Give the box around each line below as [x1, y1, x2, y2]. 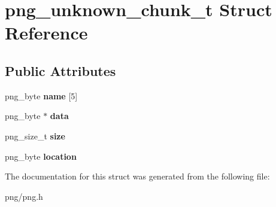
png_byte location [5, 150, 77, 162]
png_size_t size [5, 129, 65, 142]
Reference [5, 20, 88, 45]
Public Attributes [5, 61, 116, 80]
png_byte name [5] [5, 89, 78, 102]
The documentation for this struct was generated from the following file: [5, 170, 270, 182]
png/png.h [5, 190, 43, 202]
